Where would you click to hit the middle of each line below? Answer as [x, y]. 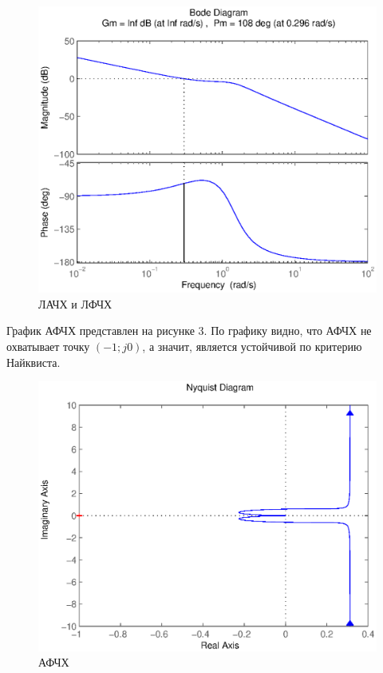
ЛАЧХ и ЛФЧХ [75, 303]
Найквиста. [34, 362]
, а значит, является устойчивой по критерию [252, 346]
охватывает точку [48, 346]
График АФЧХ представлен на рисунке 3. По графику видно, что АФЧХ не [189, 331]
